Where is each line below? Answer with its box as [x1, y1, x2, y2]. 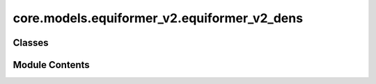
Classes [13, 37, 49, 49]
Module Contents [13, 59, 90, 71]
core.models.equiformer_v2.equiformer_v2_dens [13, 10, 303, 26]
